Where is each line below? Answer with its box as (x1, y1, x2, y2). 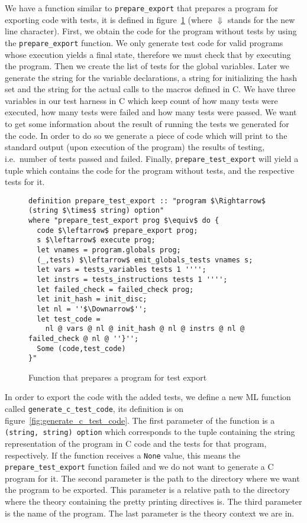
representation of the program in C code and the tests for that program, (5, 437, 267, 449)
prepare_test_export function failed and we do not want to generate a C (5, 460, 274, 473)
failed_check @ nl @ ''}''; (28, 334, 139, 343)
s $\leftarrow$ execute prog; (37, 236, 156, 245)
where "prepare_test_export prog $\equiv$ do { (28, 216, 219, 225)
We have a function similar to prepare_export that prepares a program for (5, 2, 278, 14)
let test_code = (37, 314, 101, 323)
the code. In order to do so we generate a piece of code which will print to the (5, 129, 287, 141)
